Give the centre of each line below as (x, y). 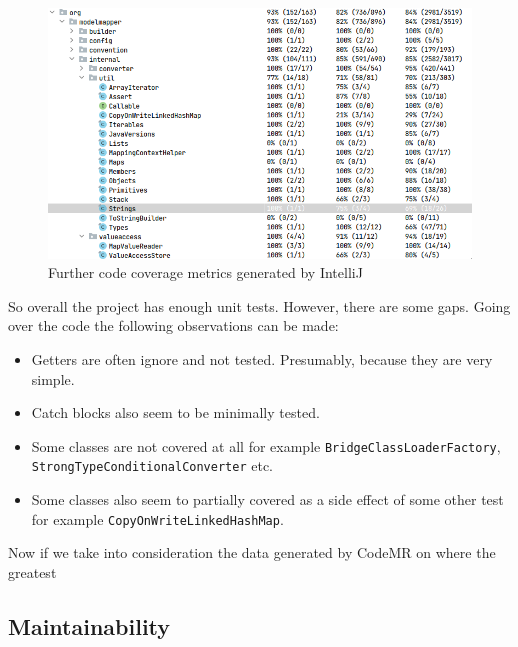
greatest (32, 571)
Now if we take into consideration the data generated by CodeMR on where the (252, 552)
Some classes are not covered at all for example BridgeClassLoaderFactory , (266, 445)
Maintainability (89, 625)
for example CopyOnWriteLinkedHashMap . (157, 518)
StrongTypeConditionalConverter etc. (152, 465)
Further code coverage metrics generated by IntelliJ (205, 272)
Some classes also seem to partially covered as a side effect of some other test (267, 499)
